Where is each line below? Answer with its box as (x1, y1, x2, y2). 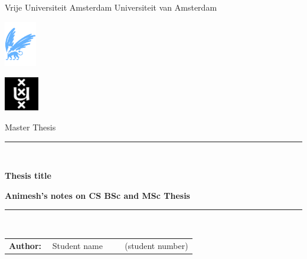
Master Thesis (5, 121, 56, 133)
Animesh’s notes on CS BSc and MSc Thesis (5, 189, 190, 201)
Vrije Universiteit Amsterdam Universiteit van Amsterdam (5, 1, 217, 13)
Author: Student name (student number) (9, 239, 188, 251)
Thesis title (5, 169, 51, 182)
